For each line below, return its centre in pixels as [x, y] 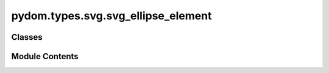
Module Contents [45, 56]
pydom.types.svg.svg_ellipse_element [111, 16]
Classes [27, 37]
